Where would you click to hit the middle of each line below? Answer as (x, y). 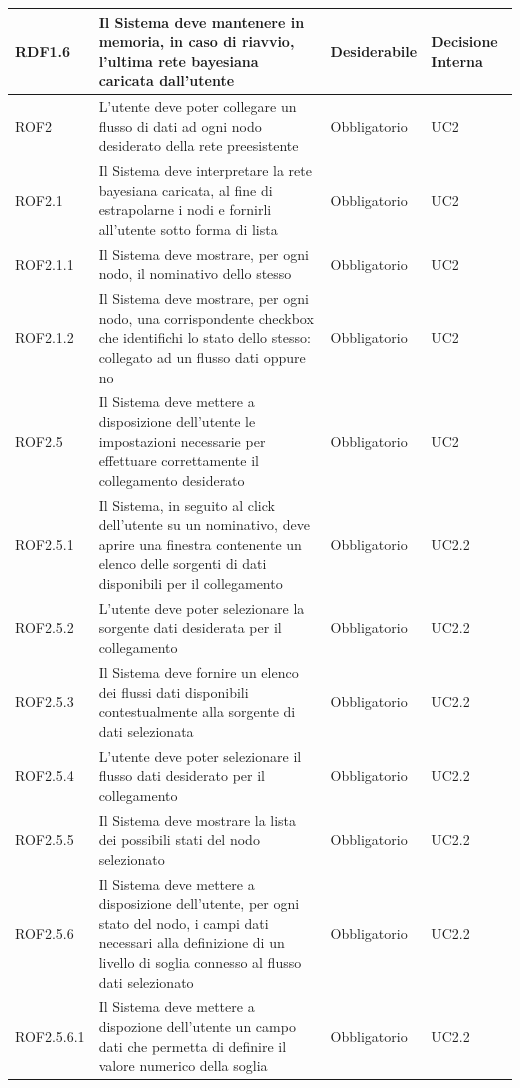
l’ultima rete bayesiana (178, 60)
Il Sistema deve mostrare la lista (197, 819)
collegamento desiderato (171, 479)
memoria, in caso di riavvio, (196, 41)
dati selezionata (146, 730)
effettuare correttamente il (178, 460)
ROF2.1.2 (44, 337)
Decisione (464, 41)
